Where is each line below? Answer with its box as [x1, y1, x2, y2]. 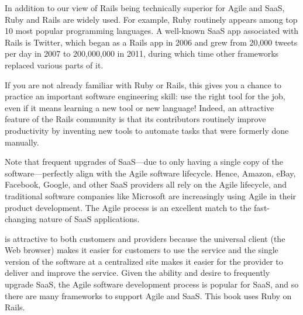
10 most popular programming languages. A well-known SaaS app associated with [5, 25, 299, 37]
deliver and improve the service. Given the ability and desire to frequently [5, 266, 270, 279]
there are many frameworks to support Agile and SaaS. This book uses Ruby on [5, 289, 292, 302]
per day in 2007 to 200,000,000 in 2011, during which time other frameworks [5, 47, 279, 60]
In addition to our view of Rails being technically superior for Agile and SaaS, [5, 2, 285, 13]
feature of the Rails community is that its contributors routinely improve [5, 113, 266, 125]
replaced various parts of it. [5, 58, 104, 71]
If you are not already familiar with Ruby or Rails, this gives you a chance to [5, 78, 281, 91]
